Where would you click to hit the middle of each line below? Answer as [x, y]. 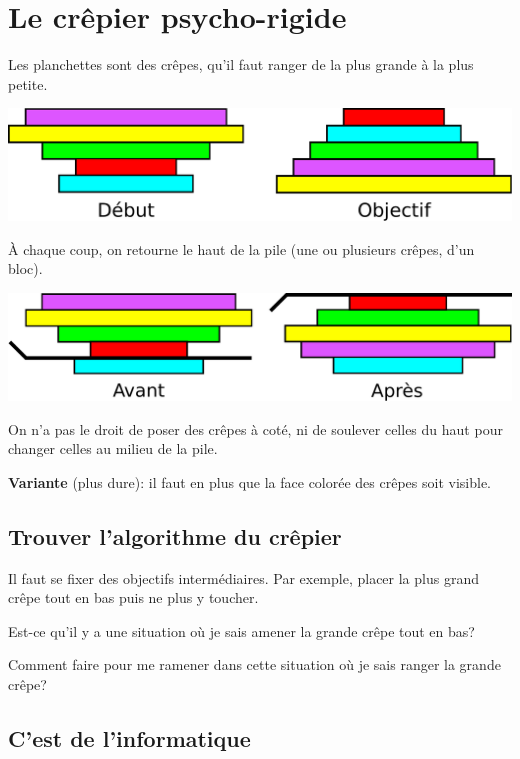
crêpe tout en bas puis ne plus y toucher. [133, 597]
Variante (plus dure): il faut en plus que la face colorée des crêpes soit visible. [249, 481]
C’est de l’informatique [129, 738]
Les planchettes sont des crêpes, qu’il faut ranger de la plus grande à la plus [241, 64]
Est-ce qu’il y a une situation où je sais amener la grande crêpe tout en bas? [241, 630]
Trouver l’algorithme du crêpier [175, 535]
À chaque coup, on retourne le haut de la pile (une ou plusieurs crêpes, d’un [241, 248]
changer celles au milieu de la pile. [113, 448]
